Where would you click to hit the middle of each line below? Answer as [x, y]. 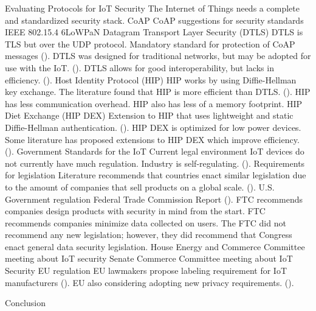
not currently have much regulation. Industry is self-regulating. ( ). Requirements [155, 163]
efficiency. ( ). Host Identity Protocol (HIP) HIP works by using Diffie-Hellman [151, 79]
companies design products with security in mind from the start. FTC [135, 211]
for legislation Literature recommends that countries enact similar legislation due [156, 175]
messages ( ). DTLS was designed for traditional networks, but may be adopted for [158, 56]
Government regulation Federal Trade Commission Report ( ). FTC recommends [154, 199]
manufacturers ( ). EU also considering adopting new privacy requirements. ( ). [149, 282]
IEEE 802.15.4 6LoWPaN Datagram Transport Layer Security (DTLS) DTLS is [154, 32]
